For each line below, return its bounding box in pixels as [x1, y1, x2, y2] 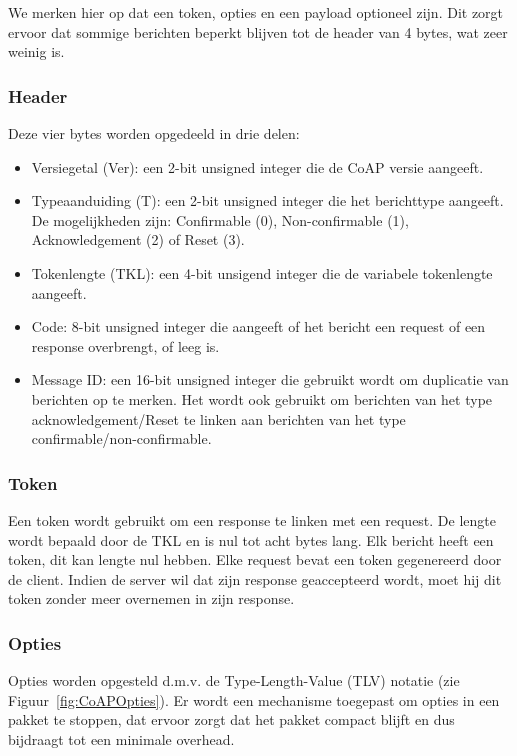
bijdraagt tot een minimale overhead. [8, 728, 235, 749]
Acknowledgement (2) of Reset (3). [31, 229, 245, 250]
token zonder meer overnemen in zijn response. [8, 588, 295, 609]
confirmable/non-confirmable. [31, 428, 212, 449]
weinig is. [8, 41, 65, 62]
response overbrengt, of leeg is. [31, 335, 220, 356]
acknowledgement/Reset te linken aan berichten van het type [31, 408, 406, 429]
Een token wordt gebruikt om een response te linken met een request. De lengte [8, 509, 496, 530]
